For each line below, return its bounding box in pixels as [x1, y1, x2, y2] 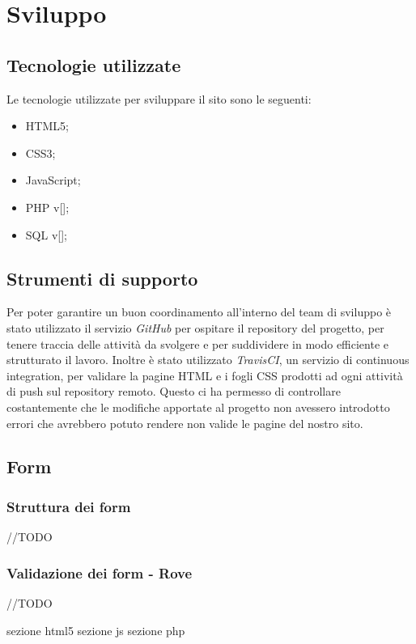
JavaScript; [25, 172, 81, 189]
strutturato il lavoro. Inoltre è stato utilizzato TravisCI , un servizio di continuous [6, 351, 410, 368]
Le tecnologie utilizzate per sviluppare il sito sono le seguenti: [6, 90, 312, 107]
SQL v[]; [25, 226, 67, 243]
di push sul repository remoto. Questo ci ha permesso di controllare [6, 383, 341, 400]
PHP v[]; [25, 198, 70, 215]
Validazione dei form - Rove [6, 562, 193, 583]
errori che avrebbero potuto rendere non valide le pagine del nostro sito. [6, 414, 363, 431]
